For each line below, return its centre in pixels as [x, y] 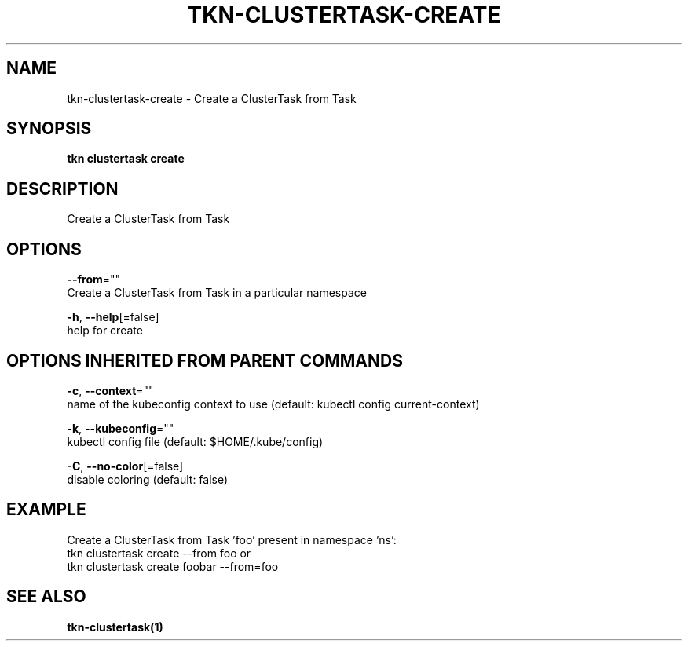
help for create [105, 331]
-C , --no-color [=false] [125, 466]
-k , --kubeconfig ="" [121, 428]
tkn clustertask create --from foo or [159, 553]
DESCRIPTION [62, 188]
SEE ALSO [46, 597]
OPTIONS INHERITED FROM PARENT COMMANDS [205, 360]
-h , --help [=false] [113, 317]
